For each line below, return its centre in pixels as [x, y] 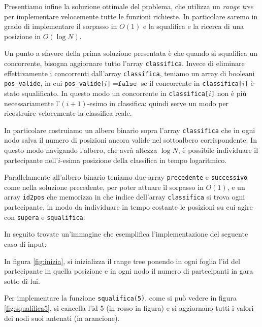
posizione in [23, 36]
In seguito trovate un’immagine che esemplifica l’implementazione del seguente [126, 234]
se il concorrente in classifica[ [191, 83]
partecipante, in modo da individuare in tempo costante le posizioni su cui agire [128, 207]
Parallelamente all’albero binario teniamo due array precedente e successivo [126, 177]
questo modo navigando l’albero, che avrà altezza [81, 150]
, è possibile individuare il [218, 150]
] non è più [229, 93]
